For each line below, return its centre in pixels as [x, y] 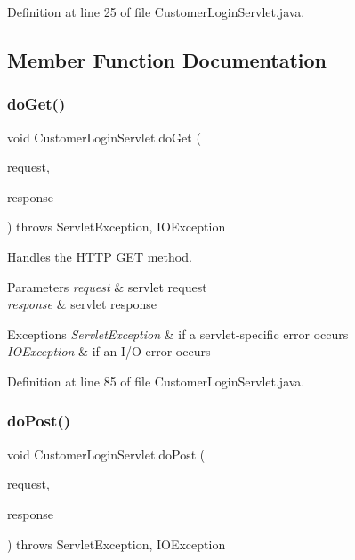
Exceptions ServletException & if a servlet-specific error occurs [178, 333]
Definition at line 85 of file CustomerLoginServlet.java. [156, 381]
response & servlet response [82, 304]
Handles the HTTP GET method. [100, 256]
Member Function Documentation [167, 59]
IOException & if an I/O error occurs [109, 351]
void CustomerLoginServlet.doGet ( [104, 137]
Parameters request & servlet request [107, 286]
